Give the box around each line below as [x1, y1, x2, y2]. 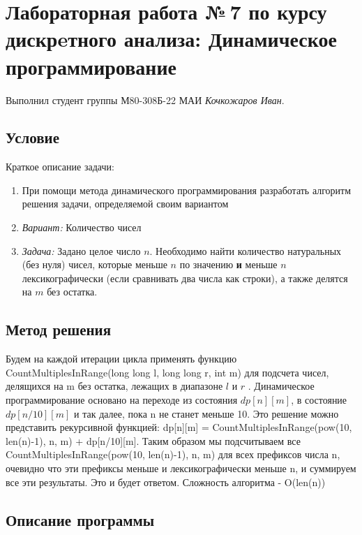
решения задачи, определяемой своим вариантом [22, 196, 229, 211]
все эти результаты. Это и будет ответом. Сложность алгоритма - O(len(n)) [6, 474, 326, 489]
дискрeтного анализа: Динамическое [6, 24, 337, 53]
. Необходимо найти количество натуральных [149, 243, 342, 258]
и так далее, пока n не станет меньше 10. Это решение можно [74, 406, 339, 420]
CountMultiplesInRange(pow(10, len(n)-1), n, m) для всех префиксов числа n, [6, 447, 340, 462]
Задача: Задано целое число [22, 243, 141, 258]
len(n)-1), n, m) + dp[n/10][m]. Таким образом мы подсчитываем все [6, 433, 301, 448]
